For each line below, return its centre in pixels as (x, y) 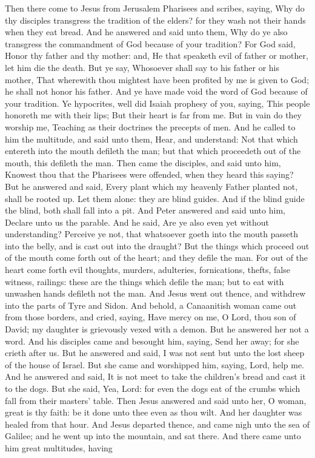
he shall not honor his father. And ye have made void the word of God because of (156, 91)
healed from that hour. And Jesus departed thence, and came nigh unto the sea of (157, 424)
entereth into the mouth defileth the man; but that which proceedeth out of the (153, 151)
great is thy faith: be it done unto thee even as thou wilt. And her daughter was (154, 412)
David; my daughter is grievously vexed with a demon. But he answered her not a (157, 329)
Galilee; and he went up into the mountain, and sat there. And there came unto (153, 436)
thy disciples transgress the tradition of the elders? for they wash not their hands (155, 20)
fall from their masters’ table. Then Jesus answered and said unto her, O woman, (156, 400)
